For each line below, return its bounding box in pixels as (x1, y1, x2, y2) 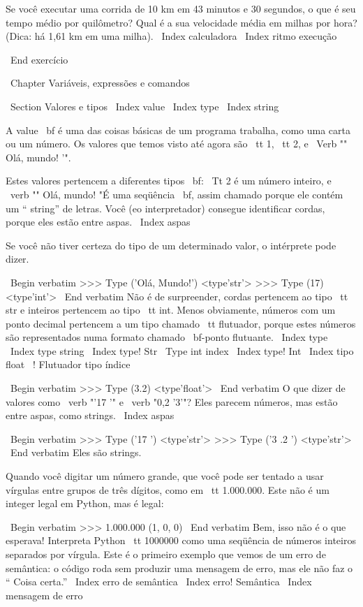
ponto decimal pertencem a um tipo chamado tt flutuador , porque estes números (6, 316, 356, 330)
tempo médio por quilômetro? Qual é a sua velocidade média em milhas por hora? (6, 15, 357, 29)
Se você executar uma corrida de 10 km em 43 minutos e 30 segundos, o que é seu (6, 1, 356, 15)
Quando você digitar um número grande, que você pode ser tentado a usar (6, 469, 324, 483)
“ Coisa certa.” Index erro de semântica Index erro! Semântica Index (6, 574, 312, 589)
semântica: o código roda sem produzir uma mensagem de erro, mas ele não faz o (6, 560, 353, 575)
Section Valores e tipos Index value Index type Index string (10, 98, 279, 113)
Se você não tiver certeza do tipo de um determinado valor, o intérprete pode (6, 237, 336, 252)
